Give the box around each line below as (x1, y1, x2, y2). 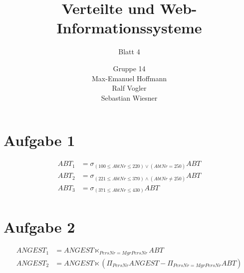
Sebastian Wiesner (101, 92, 158, 103)
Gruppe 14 (113, 63, 146, 73)
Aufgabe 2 (3, 217, 75, 237)
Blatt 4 (118, 46, 140, 57)
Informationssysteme (56, 17, 202, 38)
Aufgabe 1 (3, 130, 75, 150)
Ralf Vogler (112, 83, 147, 93)
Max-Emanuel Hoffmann (92, 73, 167, 83)
